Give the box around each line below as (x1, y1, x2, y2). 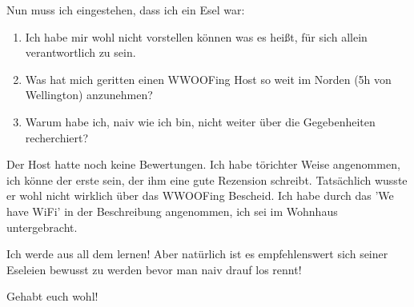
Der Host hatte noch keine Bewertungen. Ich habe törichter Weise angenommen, (6, 156, 400, 173)
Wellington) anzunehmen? (25, 86, 153, 103)
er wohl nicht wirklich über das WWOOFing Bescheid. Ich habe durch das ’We (6, 187, 394, 204)
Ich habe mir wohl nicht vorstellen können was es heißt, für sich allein (25, 28, 368, 45)
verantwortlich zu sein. (25, 44, 136, 61)
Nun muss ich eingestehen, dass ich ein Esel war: (6, 2, 245, 18)
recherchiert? (25, 129, 89, 146)
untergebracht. (6, 218, 78, 235)
